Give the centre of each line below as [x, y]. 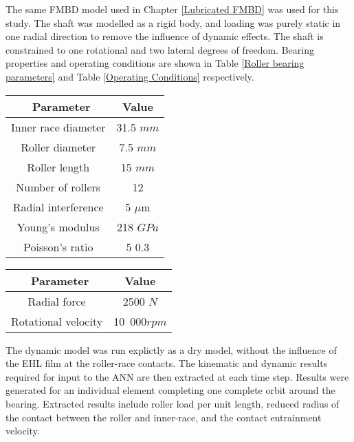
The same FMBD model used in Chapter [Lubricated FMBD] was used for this [172, 9]
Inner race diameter [58, 127]
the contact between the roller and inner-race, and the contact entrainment [164, 417]
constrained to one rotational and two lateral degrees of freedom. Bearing [160, 49]
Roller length [58, 167]
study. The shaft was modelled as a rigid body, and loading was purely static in [173, 22]
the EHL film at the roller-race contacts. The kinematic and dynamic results [167, 363]
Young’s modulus [58, 227]
